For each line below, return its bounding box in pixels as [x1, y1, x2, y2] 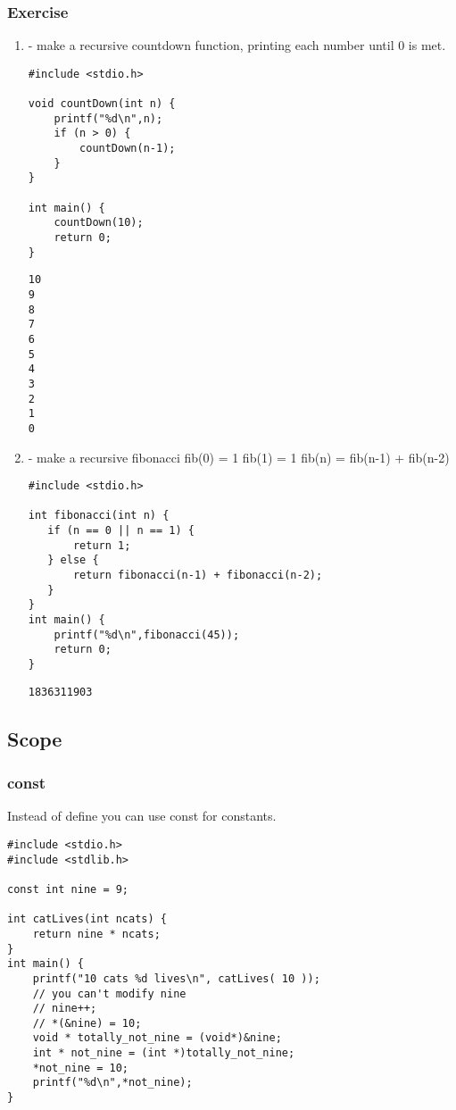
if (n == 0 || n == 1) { [47, 524, 195, 538]
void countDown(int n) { [28, 97, 176, 111]
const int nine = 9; [7, 882, 129, 896]
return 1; [72, 538, 131, 552]
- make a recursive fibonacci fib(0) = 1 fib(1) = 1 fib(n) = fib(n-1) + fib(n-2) [28, 447, 450, 466]
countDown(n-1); [79, 142, 176, 155]
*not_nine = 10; [32, 1061, 129, 1074]
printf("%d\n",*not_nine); [32, 1076, 193, 1089]
